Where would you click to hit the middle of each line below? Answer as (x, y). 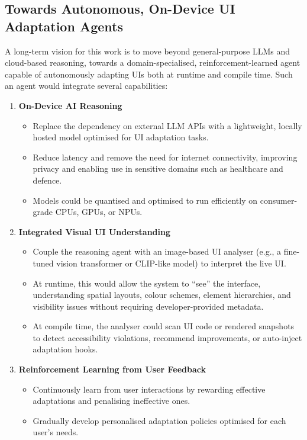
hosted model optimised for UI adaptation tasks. (121, 137)
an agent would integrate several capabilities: (86, 86)
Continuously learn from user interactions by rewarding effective (149, 389)
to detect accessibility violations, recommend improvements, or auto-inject (167, 337)
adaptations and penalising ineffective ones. (112, 401)
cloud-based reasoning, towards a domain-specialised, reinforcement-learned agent (153, 62)
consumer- (279, 200)
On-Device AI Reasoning (70, 105)
